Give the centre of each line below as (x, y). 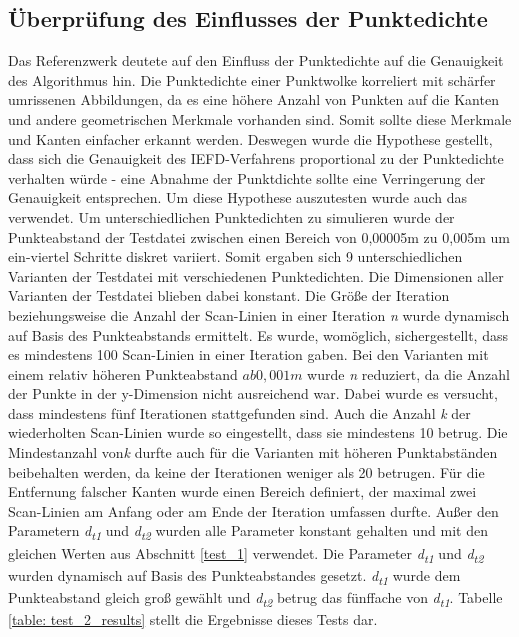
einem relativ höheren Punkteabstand (123, 373)
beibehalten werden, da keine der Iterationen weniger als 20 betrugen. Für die (246, 471)
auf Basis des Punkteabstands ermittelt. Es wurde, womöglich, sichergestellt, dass (258, 334)
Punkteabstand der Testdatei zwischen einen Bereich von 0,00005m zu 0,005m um (259, 236)
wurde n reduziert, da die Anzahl (408, 373)
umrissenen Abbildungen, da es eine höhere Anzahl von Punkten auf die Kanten (253, 99)
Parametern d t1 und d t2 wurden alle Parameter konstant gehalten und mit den (248, 532)
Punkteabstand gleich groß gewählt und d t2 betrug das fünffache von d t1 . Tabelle (255, 598)
